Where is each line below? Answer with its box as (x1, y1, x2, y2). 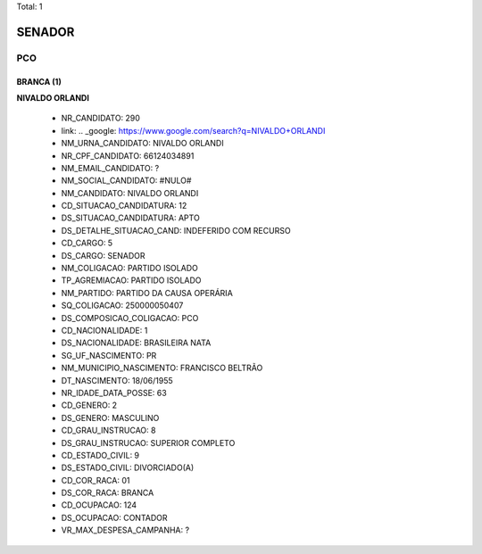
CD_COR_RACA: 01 (61, 475, 130, 485)
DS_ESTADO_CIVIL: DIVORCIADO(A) (61, 462, 195, 473)
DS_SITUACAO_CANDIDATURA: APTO (61, 212, 200, 223)
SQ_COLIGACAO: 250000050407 (61, 300, 184, 311)
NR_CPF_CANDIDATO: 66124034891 (61, 150, 195, 161)
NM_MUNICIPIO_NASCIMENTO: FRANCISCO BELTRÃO (61, 362, 263, 374)
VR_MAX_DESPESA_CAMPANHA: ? (61, 525, 190, 535)
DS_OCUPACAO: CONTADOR (61, 512, 168, 523)
